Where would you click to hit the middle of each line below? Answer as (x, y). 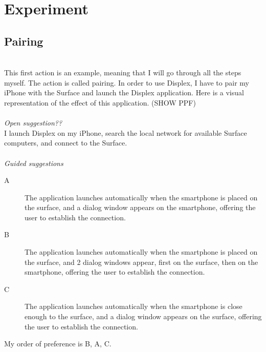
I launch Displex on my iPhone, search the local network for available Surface (126, 132)
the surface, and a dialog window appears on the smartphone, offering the (140, 207)
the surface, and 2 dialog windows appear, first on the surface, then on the (141, 262)
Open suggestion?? (33, 123)
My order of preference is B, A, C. (58, 344)
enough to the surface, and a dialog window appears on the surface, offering (143, 316)
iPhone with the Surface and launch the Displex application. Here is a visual (124, 92)
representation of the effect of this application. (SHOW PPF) (100, 102)
